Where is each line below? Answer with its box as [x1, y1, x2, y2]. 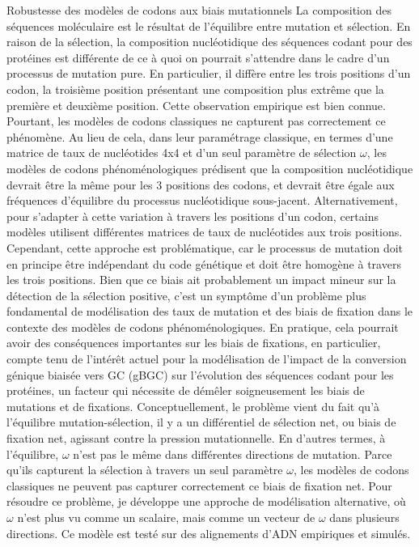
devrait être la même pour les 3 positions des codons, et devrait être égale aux [6, 176, 395, 193]
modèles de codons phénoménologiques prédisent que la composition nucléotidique [6, 159, 413, 176]
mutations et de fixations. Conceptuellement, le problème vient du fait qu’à [6, 397, 380, 414]
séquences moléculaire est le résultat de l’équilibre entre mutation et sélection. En [6, 17, 411, 34]
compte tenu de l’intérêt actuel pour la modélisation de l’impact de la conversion [6, 350, 407, 367]
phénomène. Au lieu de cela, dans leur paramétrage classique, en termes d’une [6, 128, 393, 145]
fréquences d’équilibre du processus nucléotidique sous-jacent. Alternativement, [6, 192, 398, 209]
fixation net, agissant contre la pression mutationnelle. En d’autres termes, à [6, 430, 386, 447]
